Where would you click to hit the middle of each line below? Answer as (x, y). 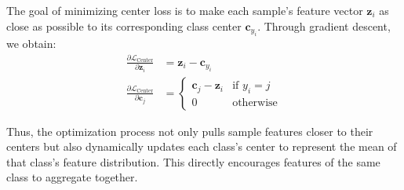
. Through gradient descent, (324, 26)
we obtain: (31, 43)
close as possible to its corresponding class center (124, 26)
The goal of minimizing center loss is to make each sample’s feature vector (185, 10)
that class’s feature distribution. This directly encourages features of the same (193, 161)
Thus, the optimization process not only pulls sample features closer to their (190, 131)
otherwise (255, 102)
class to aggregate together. (72, 177)
